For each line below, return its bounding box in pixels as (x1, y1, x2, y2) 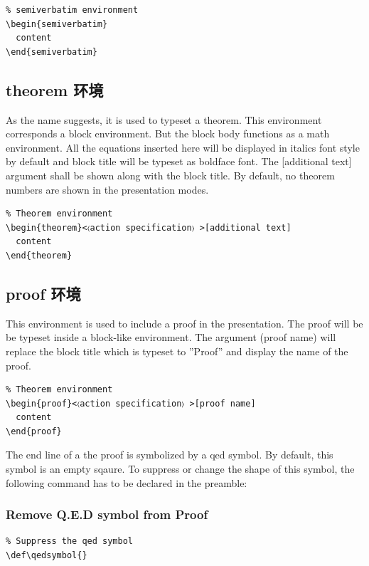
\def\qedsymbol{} (6, 550, 87, 561)
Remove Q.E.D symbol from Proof (6, 505, 208, 523)
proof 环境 (6, 282, 81, 304)
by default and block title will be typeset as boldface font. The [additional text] (6, 154, 352, 169)
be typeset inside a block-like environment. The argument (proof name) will (6, 330, 336, 345)
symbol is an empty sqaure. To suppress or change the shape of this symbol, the (6, 461, 355, 476)
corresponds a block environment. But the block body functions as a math (6, 126, 330, 141)
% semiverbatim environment (6, 5, 139, 15)
